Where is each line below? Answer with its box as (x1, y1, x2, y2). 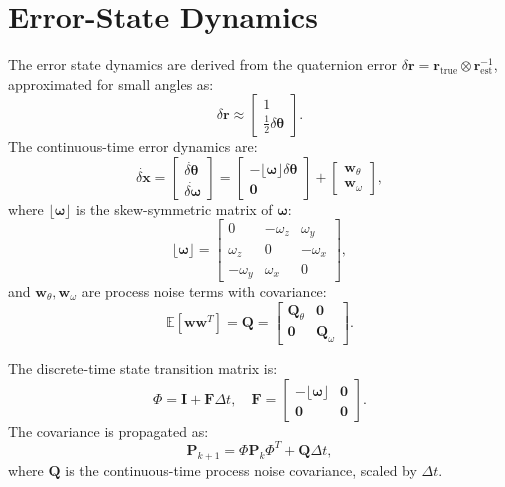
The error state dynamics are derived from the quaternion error (8, 54, 398, 75)
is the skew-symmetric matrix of (75, 198, 273, 219)
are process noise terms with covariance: (81, 280, 327, 301)
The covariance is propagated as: (8, 420, 209, 441)
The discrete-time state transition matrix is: (8, 358, 278, 379)
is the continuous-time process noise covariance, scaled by (65, 459, 417, 480)
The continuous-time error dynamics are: (8, 136, 258, 157)
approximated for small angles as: (8, 73, 214, 94)
